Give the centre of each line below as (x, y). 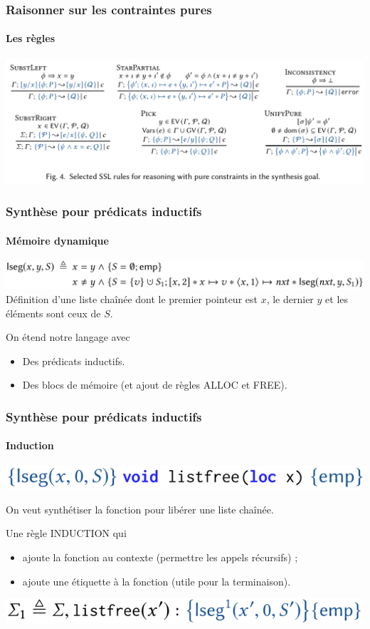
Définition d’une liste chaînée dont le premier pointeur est (132, 299)
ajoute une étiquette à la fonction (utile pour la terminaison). (157, 581)
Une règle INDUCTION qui (66, 533)
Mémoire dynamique (57, 240)
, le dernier (290, 299)
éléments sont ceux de (53, 313)
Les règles (31, 38)
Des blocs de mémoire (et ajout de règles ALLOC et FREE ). (155, 385)
